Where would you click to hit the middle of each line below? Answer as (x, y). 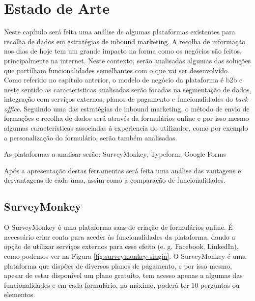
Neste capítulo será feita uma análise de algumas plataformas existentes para (120, 32)
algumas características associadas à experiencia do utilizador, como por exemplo (126, 128)
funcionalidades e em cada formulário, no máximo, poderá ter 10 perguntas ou (122, 285)
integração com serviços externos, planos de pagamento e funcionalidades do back (126, 99)
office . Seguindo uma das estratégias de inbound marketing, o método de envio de (127, 108)
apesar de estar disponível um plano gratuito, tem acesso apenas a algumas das (123, 275)
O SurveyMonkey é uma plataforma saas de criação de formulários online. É (118, 227)
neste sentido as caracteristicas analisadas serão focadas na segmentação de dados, (128, 89)
